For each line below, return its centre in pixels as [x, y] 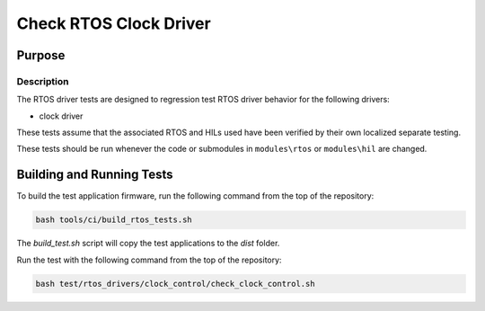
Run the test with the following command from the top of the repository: [149, 260]
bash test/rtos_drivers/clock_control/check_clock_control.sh [175, 284]
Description [43, 81]
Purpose [41, 55]
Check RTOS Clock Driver [114, 23]
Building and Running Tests [95, 175]
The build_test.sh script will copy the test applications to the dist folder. [148, 244]
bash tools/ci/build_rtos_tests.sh [114, 220]
